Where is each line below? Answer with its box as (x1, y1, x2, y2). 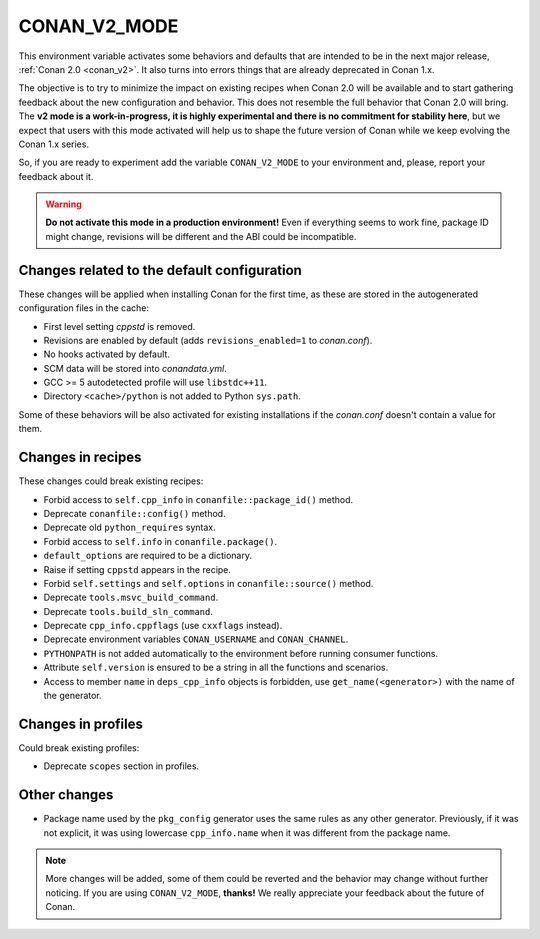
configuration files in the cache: (18, 302, 150, 314)
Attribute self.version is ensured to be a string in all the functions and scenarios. (43, 661, 389, 674)
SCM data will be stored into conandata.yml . (43, 362, 227, 374)
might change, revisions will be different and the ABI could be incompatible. (45, 230, 357, 242)
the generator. (43, 690, 102, 702)
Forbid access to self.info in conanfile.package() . (43, 535, 278, 547)
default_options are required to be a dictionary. (43, 550, 253, 562)
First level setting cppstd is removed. (43, 320, 196, 332)
